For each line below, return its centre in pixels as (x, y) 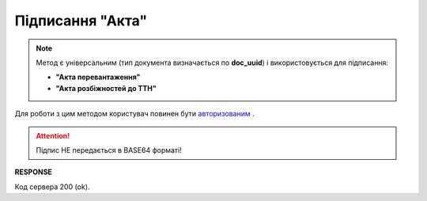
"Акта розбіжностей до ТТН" (106, 88)
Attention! (53, 135)
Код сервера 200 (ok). (52, 187)
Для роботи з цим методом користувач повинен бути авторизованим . (134, 114)
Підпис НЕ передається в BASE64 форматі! (109, 150)
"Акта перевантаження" (98, 77)
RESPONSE (34, 172)
